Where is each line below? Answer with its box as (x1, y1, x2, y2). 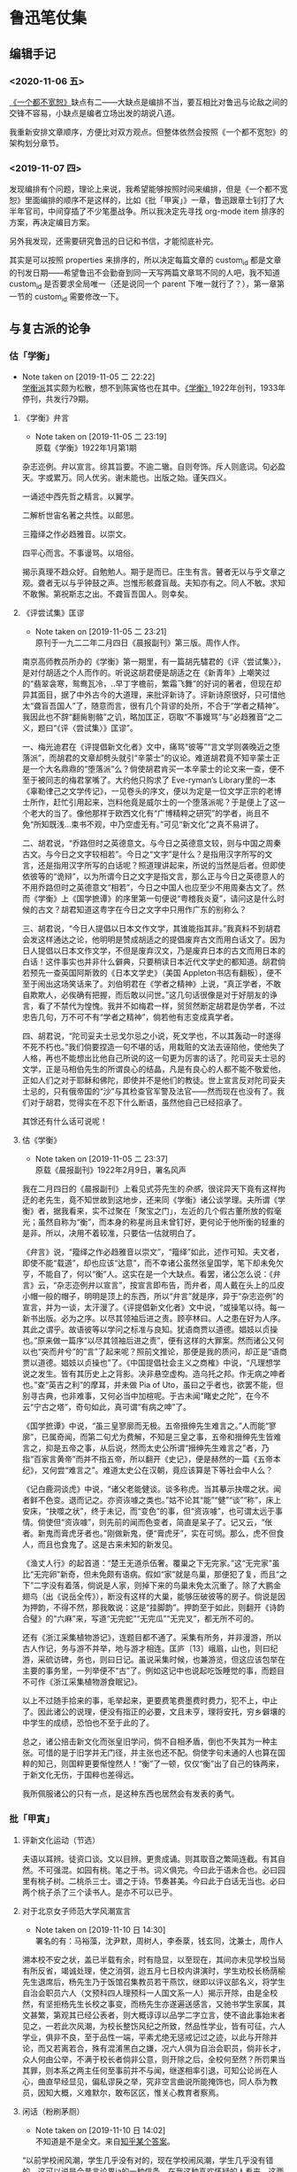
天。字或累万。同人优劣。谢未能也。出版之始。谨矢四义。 (21, 472, 232, 483)
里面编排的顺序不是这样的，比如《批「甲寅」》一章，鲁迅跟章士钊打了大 (24, 195, 285, 206)
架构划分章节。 (9, 137, 64, 148)
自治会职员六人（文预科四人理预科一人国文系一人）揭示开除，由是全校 (21, 1987, 278, 1998)
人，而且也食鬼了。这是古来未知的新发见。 (21, 1539, 178, 1550)
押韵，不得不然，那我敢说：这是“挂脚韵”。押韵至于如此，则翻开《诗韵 (29, 1602, 286, 1613)
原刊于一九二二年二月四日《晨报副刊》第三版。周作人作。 (34, 637, 245, 648)
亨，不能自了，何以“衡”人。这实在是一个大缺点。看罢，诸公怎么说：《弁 (21, 1269, 281, 1280)
